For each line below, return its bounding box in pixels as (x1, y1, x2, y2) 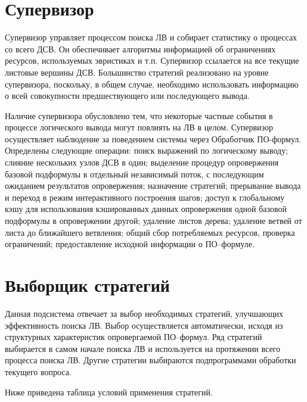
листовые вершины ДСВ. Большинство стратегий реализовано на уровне (5, 66, 269, 78)
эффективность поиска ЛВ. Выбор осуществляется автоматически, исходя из (5, 319, 283, 331)
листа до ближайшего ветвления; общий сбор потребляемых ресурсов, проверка (5, 226, 295, 238)
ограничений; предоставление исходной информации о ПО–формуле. (5, 238, 255, 250)
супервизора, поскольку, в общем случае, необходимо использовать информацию (5, 77, 299, 90)
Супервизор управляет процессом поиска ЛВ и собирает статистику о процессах (5, 31, 297, 43)
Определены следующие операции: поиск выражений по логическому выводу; (5, 144, 289, 157)
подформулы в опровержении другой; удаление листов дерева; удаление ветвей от (5, 214, 302, 227)
